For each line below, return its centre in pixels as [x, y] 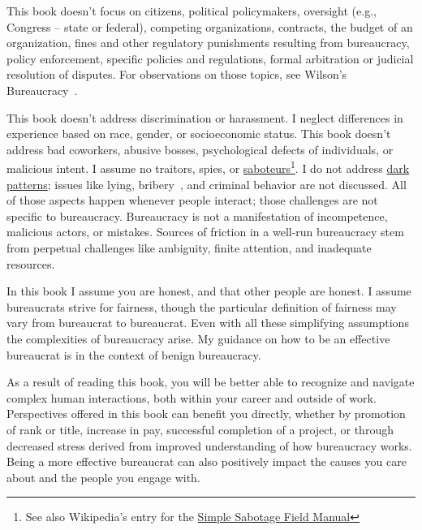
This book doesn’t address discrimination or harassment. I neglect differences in [205, 117]
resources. [31, 263]
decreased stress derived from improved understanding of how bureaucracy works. [209, 445]
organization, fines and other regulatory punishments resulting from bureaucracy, [208, 43]
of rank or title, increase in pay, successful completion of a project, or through [200, 429]
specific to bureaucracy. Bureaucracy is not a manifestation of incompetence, [197, 215]
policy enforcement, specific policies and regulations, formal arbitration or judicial [210, 58]
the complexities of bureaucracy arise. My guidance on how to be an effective [198, 338]
